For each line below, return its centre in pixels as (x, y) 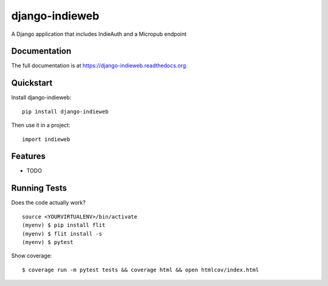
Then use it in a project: (41, 125)
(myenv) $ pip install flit (64, 225)
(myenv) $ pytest (48, 242)
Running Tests (39, 188)
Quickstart (32, 83)
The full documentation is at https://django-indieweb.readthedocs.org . (99, 66)
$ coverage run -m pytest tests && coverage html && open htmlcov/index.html (141, 270)
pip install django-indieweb (65, 111)
